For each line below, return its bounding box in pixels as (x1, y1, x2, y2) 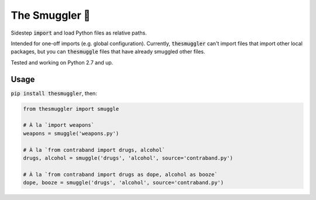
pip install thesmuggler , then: (11, 90, 98, 97)
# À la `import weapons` (23, 122, 95, 128)
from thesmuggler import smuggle (23, 106, 119, 112)
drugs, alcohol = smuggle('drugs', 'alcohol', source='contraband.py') (23, 154, 233, 161)
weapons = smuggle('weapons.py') (23, 130, 119, 137)
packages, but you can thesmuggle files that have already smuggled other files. (11, 48, 205, 55)
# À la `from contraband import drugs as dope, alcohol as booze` (23, 171, 218, 178)
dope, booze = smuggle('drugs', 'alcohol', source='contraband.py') (23, 179, 224, 186)
